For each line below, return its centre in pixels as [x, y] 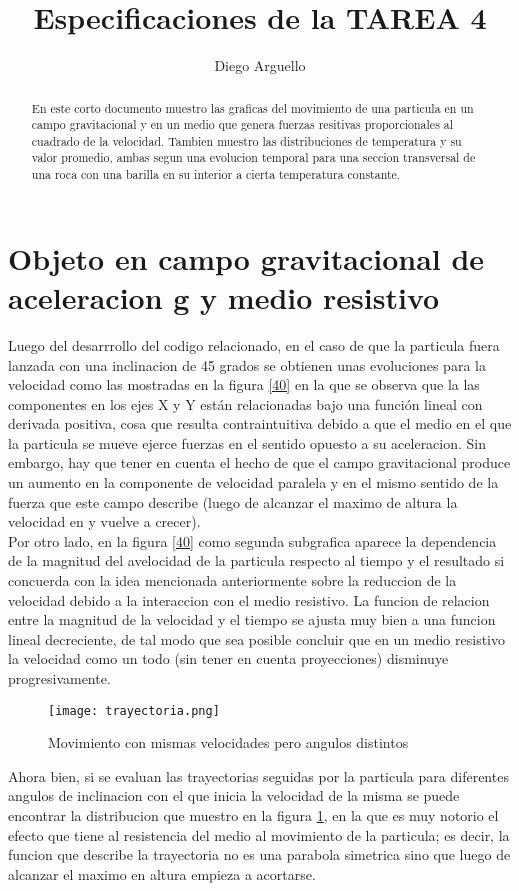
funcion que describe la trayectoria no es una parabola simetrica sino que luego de [259, 854]
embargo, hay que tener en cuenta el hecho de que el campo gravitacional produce [259, 462]
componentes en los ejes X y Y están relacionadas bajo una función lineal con [245, 403]
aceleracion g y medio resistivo [224, 296]
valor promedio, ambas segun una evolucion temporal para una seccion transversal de [253, 157]
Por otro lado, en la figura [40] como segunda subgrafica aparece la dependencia [252, 540]
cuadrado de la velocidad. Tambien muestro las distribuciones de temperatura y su [246, 140]
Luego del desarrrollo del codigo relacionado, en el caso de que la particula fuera [254, 344]
